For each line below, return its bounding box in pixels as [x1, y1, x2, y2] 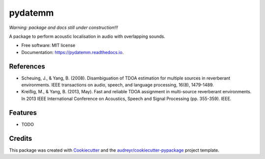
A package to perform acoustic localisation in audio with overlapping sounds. [9, 33, 165, 39]
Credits [9, 134, 32, 142]
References [9, 62, 45, 71]
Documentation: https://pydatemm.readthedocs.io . [21, 49, 124, 55]
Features [9, 108, 37, 117]
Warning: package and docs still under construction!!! [9, 25, 118, 30]
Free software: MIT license [21, 42, 76, 49]
